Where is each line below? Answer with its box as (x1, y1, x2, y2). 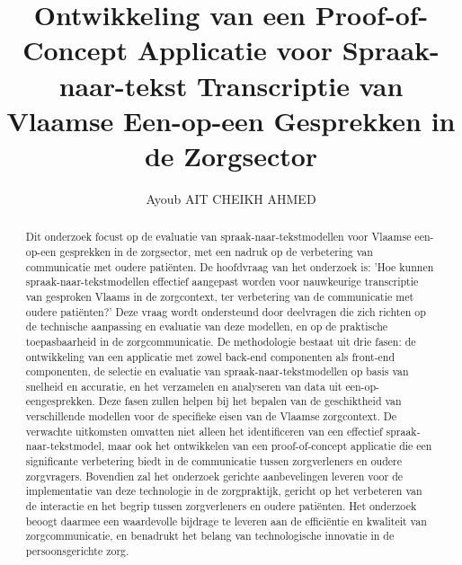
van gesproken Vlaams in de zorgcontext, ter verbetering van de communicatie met (25, 288, 414, 304)
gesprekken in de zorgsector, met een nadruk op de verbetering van (59, 243, 373, 259)
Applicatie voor (137, 31, 333, 68)
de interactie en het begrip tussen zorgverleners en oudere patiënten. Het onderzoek (25, 499, 417, 514)
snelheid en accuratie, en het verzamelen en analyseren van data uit (25, 378, 342, 393)
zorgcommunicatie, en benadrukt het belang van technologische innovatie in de (25, 528, 395, 543)
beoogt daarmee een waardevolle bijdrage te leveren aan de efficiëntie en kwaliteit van (25, 513, 427, 528)
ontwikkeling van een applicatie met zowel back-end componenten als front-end (25, 349, 395, 364)
